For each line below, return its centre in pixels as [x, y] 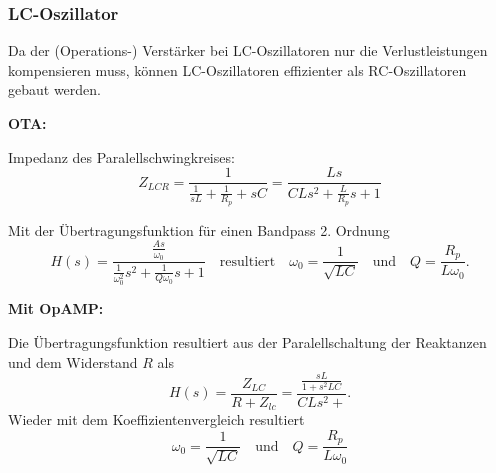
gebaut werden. [54, 89]
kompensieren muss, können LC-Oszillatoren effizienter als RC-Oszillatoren [237, 69]
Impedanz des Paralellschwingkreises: [121, 156]
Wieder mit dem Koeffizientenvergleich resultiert [156, 419]
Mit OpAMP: [56, 308]
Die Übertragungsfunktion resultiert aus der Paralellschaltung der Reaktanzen [247, 342]
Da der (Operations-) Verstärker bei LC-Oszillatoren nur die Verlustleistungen [248, 50]
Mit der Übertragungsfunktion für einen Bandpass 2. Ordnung [199, 229]
